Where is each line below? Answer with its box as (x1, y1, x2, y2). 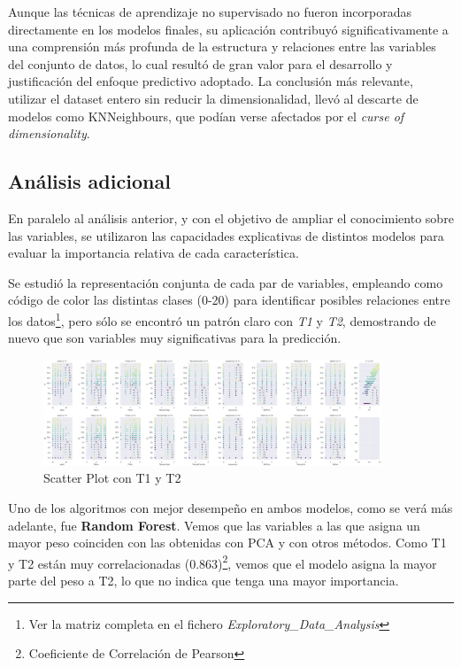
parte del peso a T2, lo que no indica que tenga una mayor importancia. (8, 570, 399, 589)
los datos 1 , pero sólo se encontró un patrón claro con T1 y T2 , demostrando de (8, 308, 436, 330)
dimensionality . (8, 124, 90, 143)
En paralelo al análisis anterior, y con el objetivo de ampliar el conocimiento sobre (8, 208, 454, 227)
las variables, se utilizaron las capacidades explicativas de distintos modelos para (8, 226, 444, 244)
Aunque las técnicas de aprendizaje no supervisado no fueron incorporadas (8, 3, 412, 20)
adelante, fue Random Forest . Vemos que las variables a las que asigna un (8, 516, 420, 534)
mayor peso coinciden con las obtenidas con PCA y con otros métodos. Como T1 (8, 533, 447, 552)
